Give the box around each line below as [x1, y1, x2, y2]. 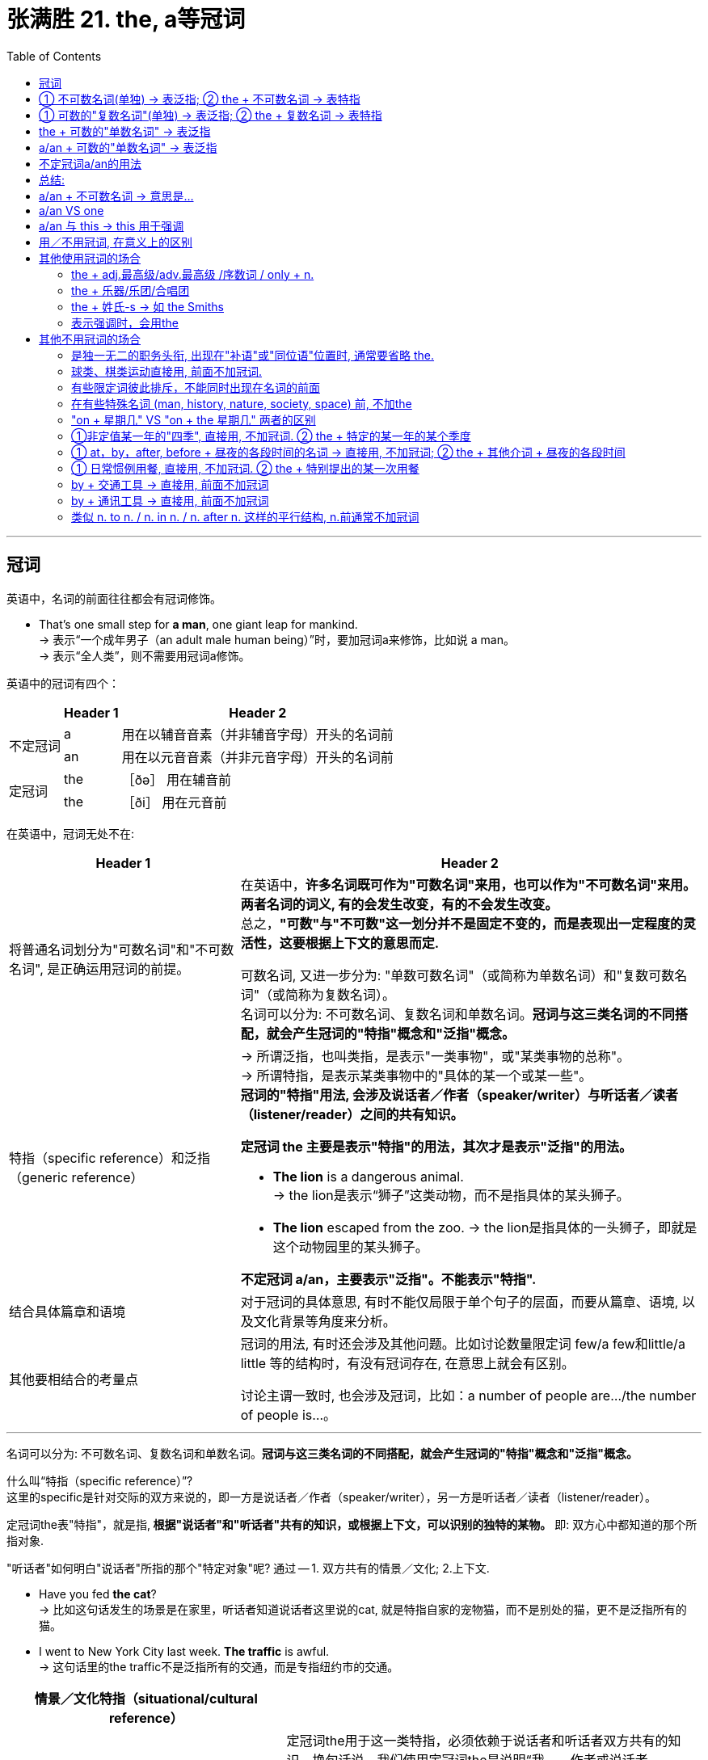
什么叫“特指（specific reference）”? [6, 1473, 193, 1488]
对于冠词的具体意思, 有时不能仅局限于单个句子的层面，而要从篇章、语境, [240, 1293, 679, 1310]
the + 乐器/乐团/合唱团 [71, 283, 190, 297]
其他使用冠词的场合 [39, 251, 141, 265]
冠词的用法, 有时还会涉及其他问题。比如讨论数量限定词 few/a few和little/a [240, 1335, 685, 1352]
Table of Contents [6, 48, 102, 63]
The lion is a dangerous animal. [272, 1168, 464, 1185]
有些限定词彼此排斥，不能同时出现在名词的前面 [71, 380, 320, 394]
